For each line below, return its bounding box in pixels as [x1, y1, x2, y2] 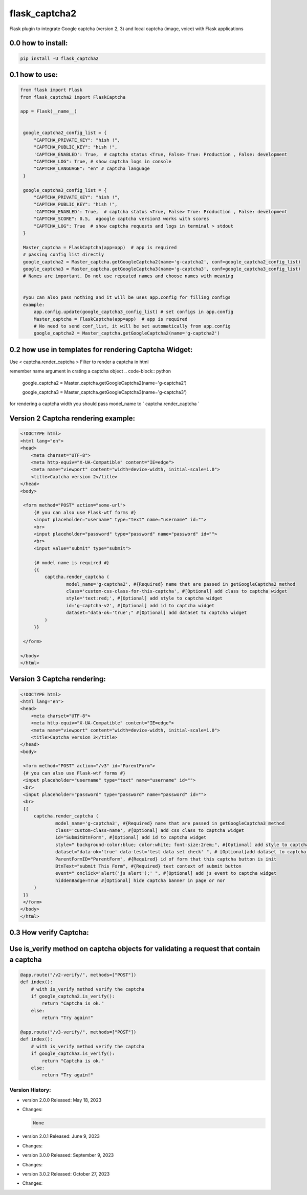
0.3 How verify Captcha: [9, 928, 89, 937]
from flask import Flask [20, 87, 83, 93]
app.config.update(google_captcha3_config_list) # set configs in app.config [33, 309, 234, 315]
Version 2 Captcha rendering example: [9, 414, 136, 423]
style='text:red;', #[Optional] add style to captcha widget [65, 595, 223, 601]
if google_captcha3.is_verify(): [31, 1051, 115, 1056]
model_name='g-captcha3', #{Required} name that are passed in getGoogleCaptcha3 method [55, 820, 285, 826]
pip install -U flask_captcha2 [20, 55, 99, 61]
